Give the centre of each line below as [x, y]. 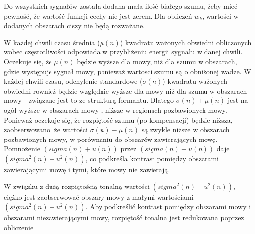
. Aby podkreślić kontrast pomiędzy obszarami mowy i [168, 207]
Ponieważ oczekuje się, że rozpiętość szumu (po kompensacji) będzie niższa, [118, 119]
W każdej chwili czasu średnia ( [52, 42]
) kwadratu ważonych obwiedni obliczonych [186, 42]
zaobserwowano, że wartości [46, 129]
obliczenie [19, 227]
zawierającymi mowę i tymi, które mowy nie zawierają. [87, 169]
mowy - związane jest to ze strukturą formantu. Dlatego [89, 100]
